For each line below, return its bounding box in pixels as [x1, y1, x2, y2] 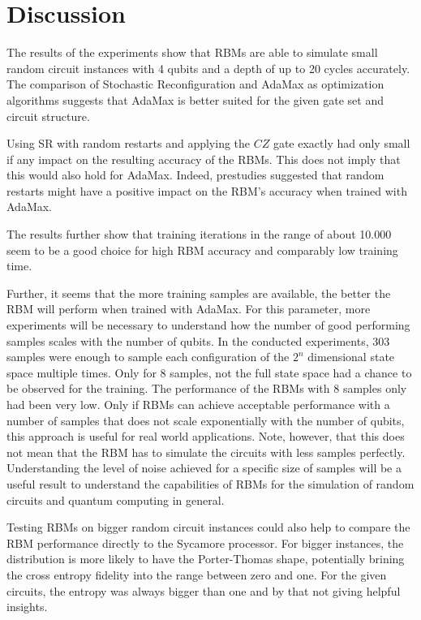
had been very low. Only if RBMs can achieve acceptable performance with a [6, 396, 390, 412]
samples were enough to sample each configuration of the [6, 348, 290, 365]
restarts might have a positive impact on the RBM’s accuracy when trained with [6, 182, 407, 199]
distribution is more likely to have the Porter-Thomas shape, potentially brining [6, 550, 405, 567]
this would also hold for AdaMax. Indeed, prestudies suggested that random [6, 166, 384, 183]
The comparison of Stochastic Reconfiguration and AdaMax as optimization [6, 75, 384, 93]
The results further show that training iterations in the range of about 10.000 [6, 226, 392, 243]
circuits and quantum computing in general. [6, 491, 225, 508]
